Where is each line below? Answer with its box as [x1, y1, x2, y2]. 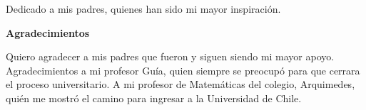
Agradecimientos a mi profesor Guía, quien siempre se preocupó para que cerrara [6, 62, 360, 77]
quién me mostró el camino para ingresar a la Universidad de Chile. [6, 90, 302, 105]
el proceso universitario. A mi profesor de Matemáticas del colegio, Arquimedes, [6, 77, 355, 92]
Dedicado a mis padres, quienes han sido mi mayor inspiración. [6, 1, 281, 16]
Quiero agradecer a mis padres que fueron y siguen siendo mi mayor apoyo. [6, 49, 335, 64]
